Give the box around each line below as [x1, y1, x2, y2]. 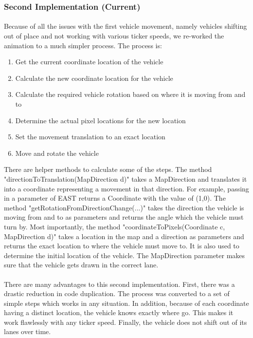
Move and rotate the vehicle [15, 148, 99, 158]
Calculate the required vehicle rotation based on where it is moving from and [15, 89, 246, 99]
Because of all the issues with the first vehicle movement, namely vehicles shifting [4, 21, 247, 31]
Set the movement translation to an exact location [15, 131, 165, 142]
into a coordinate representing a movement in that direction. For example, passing [4, 183, 249, 193]
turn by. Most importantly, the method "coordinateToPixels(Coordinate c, [4, 221, 225, 231]
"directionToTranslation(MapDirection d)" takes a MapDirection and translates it [4, 173, 247, 184]
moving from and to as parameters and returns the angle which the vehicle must [4, 212, 244, 222]
